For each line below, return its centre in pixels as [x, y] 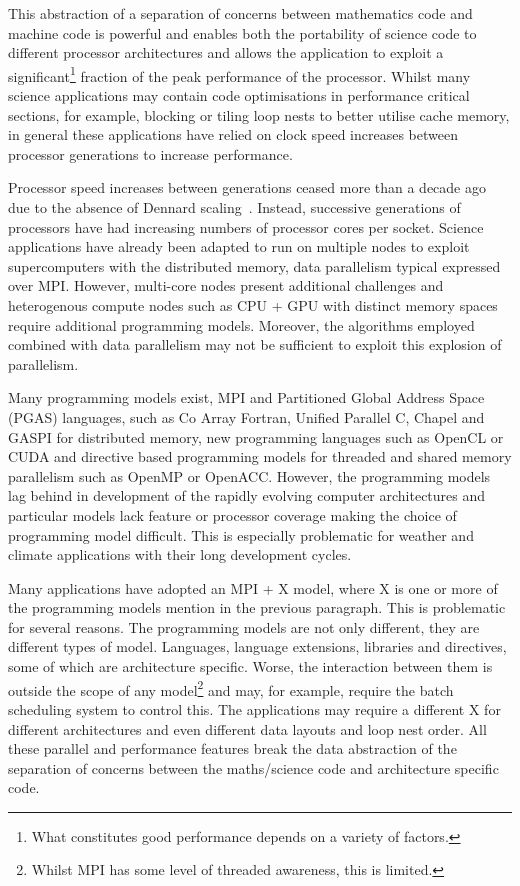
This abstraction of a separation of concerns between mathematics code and [240, 13]
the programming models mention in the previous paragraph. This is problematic [257, 607]
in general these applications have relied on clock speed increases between [233, 134]
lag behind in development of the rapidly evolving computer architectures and [247, 495]
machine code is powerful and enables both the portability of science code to [242, 32]
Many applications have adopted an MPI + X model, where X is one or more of [253, 587]
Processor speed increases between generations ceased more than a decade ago [247, 187]
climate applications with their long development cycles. [180, 554]
